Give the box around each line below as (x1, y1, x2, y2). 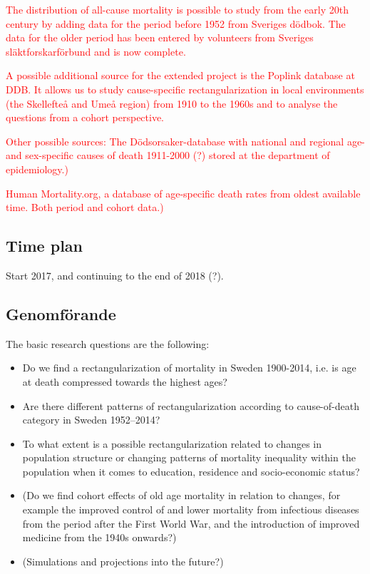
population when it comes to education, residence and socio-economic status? (22, 463, 360, 478)
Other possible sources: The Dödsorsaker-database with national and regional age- (6, 133, 365, 148)
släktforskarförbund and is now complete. (6, 43, 186, 58)
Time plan (6, 235, 83, 257)
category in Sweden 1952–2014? (22, 412, 160, 427)
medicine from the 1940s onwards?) (22, 530, 177, 545)
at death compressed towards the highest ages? (22, 374, 227, 389)
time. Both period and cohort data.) (6, 200, 164, 215)
